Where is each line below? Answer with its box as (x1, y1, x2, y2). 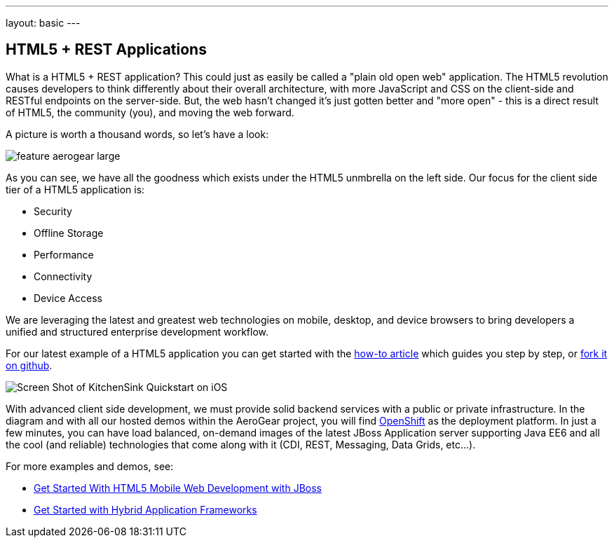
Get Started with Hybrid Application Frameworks (34, 503, 257, 516)
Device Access (34, 291, 102, 304)
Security (34, 205, 72, 217)
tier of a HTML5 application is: (6, 183, 145, 195)
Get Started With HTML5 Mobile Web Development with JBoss (34, 481, 322, 494)
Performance (34, 248, 94, 261)
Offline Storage (34, 226, 104, 239)
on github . (6, 359, 53, 371)
